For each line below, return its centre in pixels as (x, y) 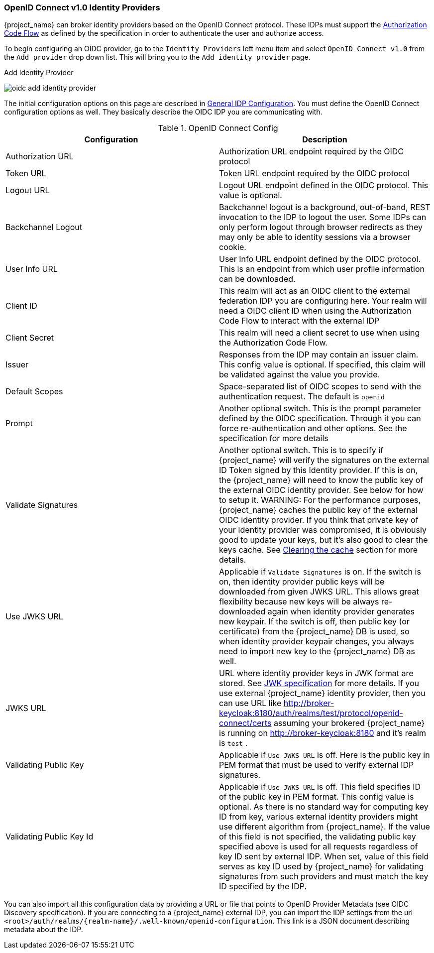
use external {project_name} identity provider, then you (322, 693)
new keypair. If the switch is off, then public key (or (314, 622)
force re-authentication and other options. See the (313, 428)
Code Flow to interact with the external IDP (299, 321)
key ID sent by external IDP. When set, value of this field (324, 857)
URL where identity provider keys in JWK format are (316, 673)
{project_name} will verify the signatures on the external (324, 460)
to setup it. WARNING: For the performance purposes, (320, 500)
